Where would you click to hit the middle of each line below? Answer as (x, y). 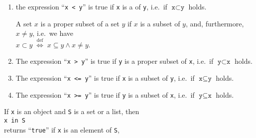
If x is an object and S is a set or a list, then (72, 111)
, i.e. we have (53, 33)
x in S (15, 120)
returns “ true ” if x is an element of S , (62, 129)
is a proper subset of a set (80, 23)
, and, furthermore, (215, 23)
